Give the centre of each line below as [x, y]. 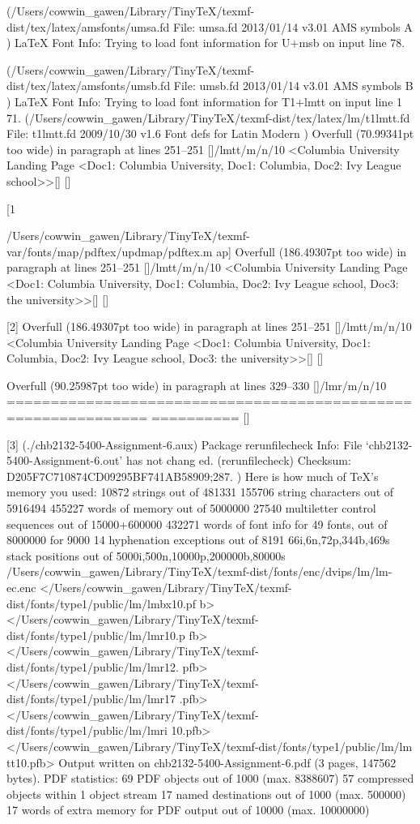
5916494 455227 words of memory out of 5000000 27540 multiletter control [191, 508]
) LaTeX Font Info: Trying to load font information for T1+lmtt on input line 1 [205, 101]
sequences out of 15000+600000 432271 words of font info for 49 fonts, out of [197, 524]
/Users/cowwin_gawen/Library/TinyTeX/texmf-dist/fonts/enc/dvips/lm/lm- [199, 571]
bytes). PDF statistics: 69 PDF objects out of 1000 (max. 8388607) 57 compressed [210, 778]
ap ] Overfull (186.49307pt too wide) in [312, 251]
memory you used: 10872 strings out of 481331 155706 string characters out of [200, 492]
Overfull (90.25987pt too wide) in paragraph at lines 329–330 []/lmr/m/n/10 [197, 385]
